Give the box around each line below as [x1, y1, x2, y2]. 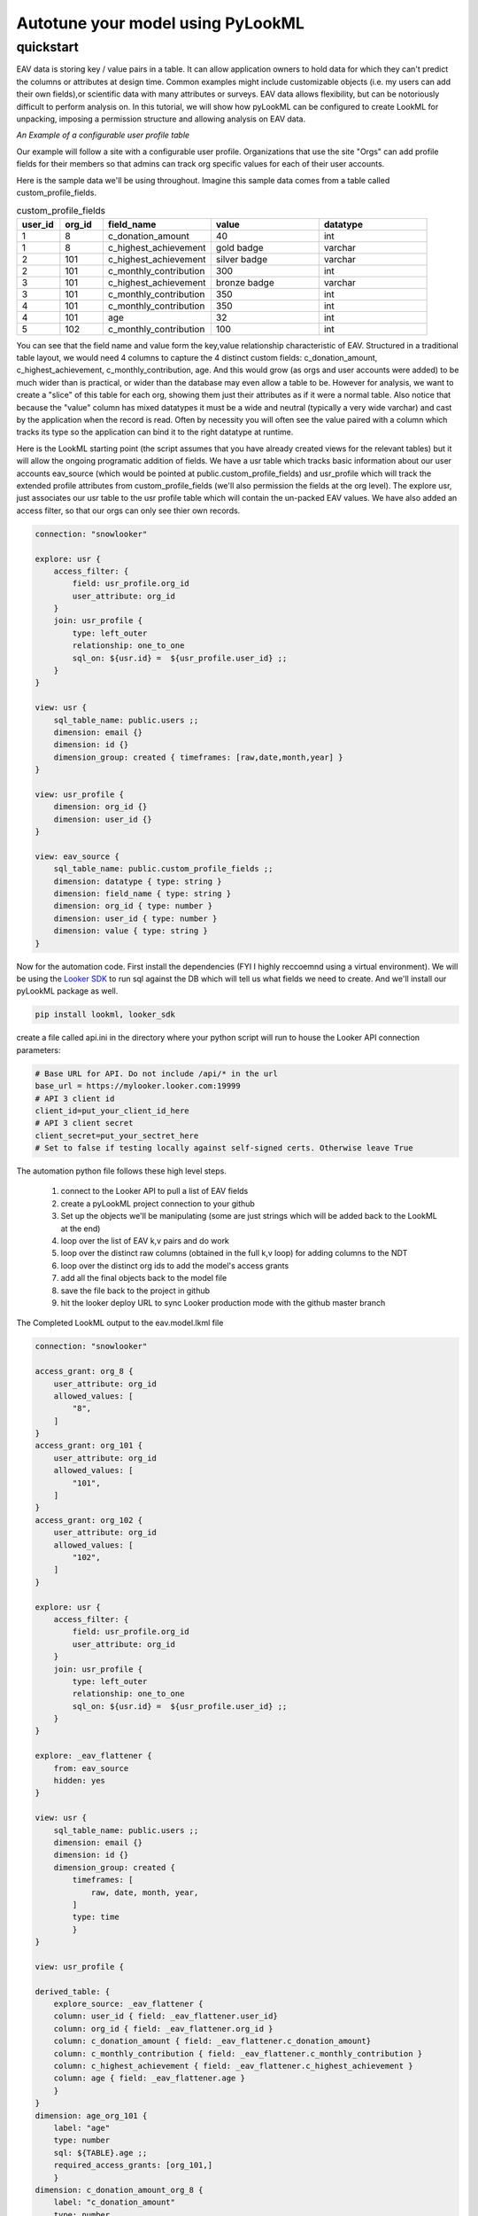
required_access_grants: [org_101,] [53, 2160, 212, 2171]
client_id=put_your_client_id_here [35, 1105, 189, 1116]
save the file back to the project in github [60, 1285, 211, 1296]
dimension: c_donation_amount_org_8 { [35, 2185, 204, 2195]
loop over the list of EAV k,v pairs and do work [60, 1236, 230, 1246]
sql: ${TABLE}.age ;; [53, 2148, 148, 2157]
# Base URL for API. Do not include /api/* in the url [35, 1068, 278, 1079]
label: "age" [53, 2123, 111, 2133]
